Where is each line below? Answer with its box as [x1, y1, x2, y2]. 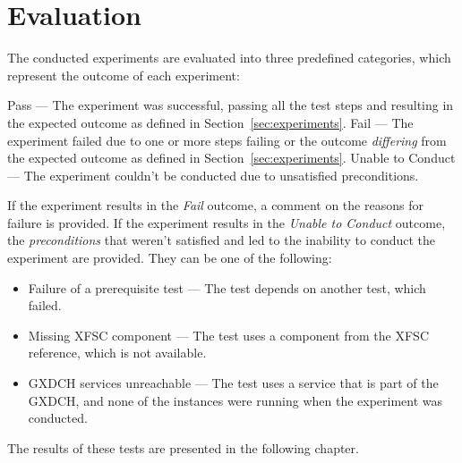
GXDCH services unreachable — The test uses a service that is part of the [28, 374, 439, 392]
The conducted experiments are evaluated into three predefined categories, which [7, 48, 451, 67]
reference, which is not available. [28, 343, 207, 362]
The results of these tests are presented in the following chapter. [7, 438, 359, 457]
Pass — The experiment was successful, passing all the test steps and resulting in [7, 96, 454, 114]
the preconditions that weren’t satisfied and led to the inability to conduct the [7, 231, 436, 249]
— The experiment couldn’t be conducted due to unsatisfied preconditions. [7, 165, 419, 184]
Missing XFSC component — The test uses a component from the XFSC [28, 325, 430, 344]
